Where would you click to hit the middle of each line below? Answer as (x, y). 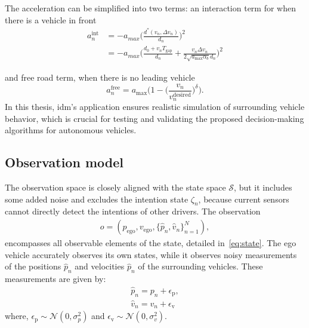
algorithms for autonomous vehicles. (71, 130)
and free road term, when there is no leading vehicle (100, 77)
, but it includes (263, 187)
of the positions (33, 266)
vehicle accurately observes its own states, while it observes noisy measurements (151, 254)
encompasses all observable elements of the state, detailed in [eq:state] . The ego (151, 243)
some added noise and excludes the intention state (97, 199)
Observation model (64, 162)
